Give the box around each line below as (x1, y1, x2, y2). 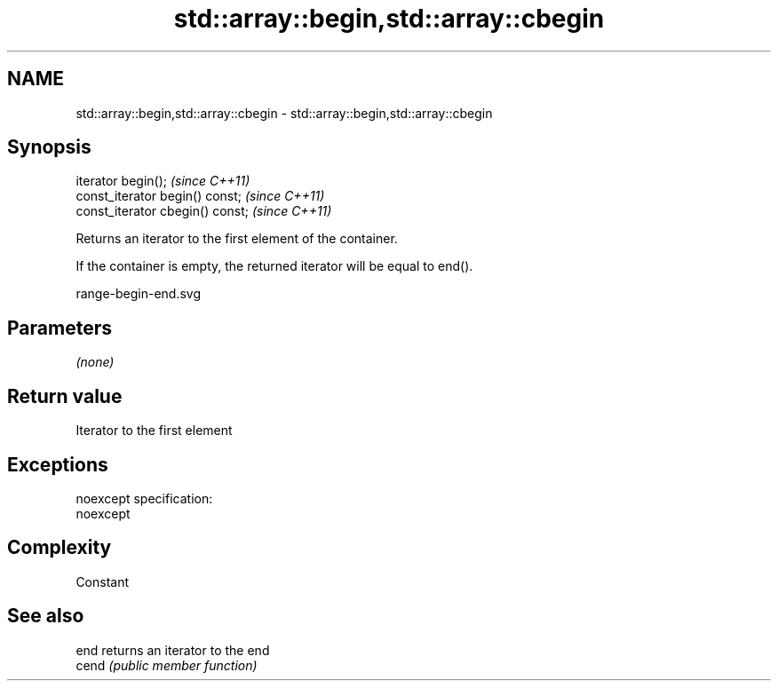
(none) (75, 354, 115, 370)
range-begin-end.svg (75, 286, 202, 302)
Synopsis (7, 136, 91, 159)
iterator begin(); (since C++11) (75, 173, 250, 189)
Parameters (7, 316, 112, 339)
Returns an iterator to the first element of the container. (75, 231, 398, 247)
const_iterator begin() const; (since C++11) (75, 188, 325, 204)
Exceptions (7, 453, 108, 476)
